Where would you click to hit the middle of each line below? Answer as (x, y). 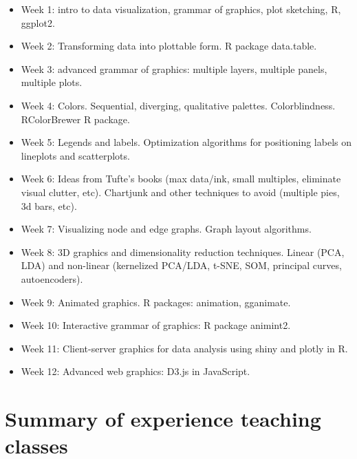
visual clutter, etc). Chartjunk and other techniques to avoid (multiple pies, (180, 192)
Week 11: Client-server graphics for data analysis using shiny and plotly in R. (184, 348)
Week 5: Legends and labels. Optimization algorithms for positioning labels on (186, 142)
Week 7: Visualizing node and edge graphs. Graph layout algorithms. (166, 229)
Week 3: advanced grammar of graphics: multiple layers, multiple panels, (174, 68)
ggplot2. (38, 22)
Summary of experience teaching (163, 419)
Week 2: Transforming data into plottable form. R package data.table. (169, 46)
